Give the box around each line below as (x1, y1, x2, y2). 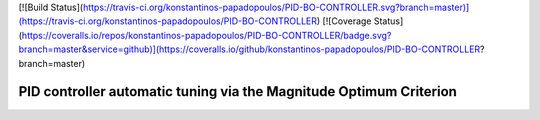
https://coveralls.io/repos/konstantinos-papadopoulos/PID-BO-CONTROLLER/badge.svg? (21, 29, 392, 41)
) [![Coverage (316, 15, 372, 27)
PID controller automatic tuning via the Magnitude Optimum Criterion (18, 83, 457, 100)
